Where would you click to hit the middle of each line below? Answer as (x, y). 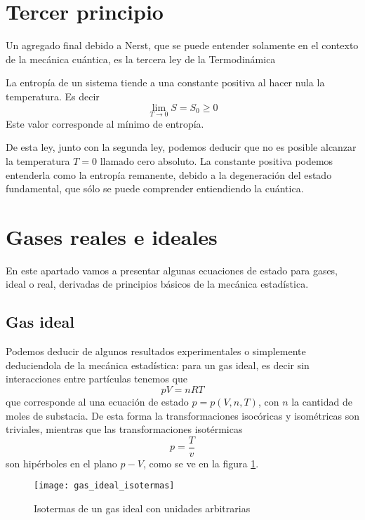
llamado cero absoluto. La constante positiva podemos (217, 160)
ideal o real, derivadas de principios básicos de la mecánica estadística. (157, 284)
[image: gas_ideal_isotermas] (104, 486)
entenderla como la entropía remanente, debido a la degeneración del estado (169, 174)
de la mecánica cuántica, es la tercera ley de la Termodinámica (141, 59)
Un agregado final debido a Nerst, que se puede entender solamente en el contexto (182, 45)
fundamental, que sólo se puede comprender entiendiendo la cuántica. (155, 188)
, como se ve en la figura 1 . (201, 463)
